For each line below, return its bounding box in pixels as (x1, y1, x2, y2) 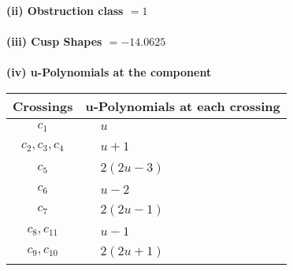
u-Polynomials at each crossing (85, 96, 280, 115)
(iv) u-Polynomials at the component (6, 64, 212, 80)
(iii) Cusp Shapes (6, 33, 102, 50)
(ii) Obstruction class (6, 2, 124, 18)
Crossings (13, 96, 73, 115)
